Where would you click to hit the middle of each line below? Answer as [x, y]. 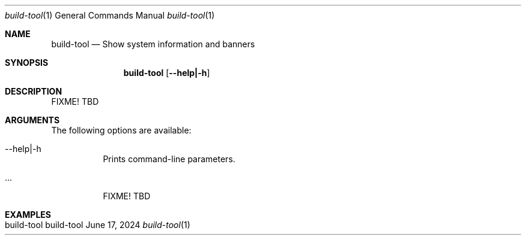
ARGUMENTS [32, 120]
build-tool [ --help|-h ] [167, 73]
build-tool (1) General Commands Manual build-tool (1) [110, 15]
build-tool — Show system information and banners [153, 44]
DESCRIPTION [34, 91]
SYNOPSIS [27, 63]
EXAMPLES [28, 215]
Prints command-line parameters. [169, 159]
